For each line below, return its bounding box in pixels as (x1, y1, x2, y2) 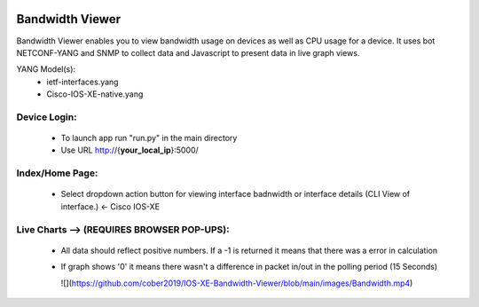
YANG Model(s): (16, 64, 75, 75)
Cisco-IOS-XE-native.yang (46, 89, 144, 99)
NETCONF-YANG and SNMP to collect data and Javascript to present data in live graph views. (16, 47, 360, 58)
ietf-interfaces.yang (46, 76, 119, 87)
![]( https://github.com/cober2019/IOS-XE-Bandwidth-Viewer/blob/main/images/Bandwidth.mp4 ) (60, 278, 413, 288)
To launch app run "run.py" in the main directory (60, 133, 238, 144)
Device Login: (16, 111, 77, 123)
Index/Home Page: (16, 167, 98, 179)
